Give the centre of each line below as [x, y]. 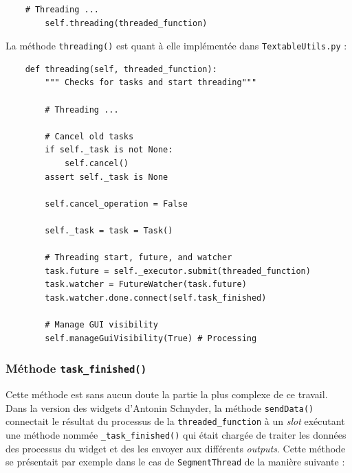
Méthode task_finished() [76, 368]
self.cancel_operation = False [116, 204]
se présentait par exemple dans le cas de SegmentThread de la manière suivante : [175, 462]
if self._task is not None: [109, 150]
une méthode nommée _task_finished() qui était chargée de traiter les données [176, 435]
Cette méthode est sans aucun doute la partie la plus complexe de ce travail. [167, 394]
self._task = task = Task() [109, 230]
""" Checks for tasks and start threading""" [151, 83]
